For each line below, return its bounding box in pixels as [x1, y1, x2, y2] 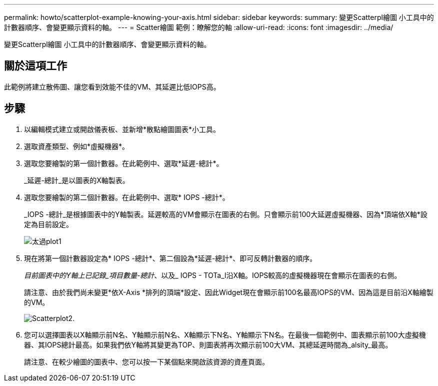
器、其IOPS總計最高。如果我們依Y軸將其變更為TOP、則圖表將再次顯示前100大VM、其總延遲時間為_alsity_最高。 [24, 340, 392, 349]
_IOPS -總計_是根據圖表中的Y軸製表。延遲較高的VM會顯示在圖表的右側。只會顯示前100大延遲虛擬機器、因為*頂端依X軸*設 [24, 209, 427, 218]
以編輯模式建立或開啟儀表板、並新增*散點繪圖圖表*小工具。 [24, 124, 220, 133]
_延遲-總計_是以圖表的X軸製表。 [24, 175, 129, 184]
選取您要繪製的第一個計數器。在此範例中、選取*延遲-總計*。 [24, 158, 223, 167]
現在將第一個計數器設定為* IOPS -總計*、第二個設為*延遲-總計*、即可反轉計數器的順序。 [24, 253, 317, 262]
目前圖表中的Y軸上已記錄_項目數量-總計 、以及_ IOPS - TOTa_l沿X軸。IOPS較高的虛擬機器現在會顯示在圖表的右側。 [24, 270, 401, 279]
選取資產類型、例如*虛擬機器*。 [24, 141, 129, 150]
